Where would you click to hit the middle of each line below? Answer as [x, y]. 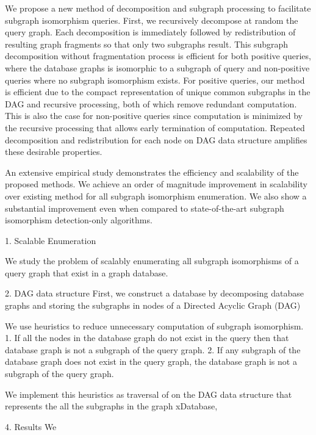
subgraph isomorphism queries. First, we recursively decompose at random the [152, 20]
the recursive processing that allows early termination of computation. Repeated [155, 127]
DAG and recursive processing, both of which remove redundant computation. [151, 103]
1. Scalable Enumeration [51, 240]
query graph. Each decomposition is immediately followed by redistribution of [150, 32]
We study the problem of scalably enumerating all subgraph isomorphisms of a [152, 261]
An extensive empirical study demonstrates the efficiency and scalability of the [152, 172]
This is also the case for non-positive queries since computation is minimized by [154, 116]
